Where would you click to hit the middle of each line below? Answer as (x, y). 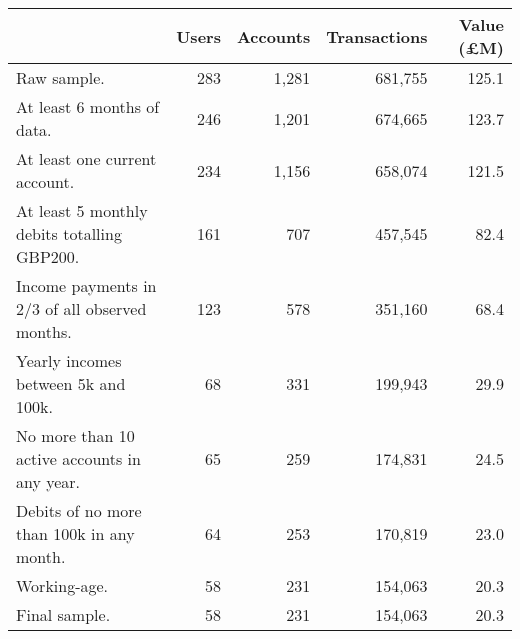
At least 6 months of (88, 106)
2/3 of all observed (81, 308)
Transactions (377, 36)
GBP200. (48, 256)
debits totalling (69, 233)
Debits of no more (79, 510)
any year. (48, 481)
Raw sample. (60, 77)
